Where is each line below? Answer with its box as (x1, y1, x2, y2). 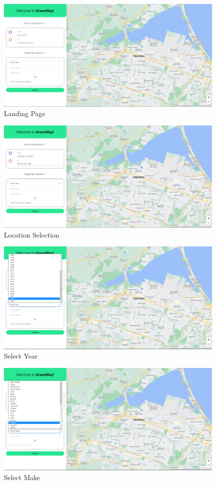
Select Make (4, 472, 40, 483)
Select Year (4, 351, 38, 361)
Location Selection (4, 229, 59, 240)
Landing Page (4, 108, 46, 119)
